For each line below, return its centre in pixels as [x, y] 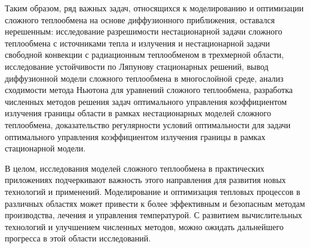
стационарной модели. [45, 148]
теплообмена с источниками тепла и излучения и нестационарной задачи [137, 43]
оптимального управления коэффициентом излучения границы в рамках [135, 136]
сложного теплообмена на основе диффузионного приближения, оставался [140, 19]
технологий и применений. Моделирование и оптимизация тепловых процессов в [153, 191]
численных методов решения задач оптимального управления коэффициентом [146, 101]
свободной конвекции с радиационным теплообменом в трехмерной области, [144, 55]
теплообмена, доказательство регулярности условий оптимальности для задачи [148, 124]
